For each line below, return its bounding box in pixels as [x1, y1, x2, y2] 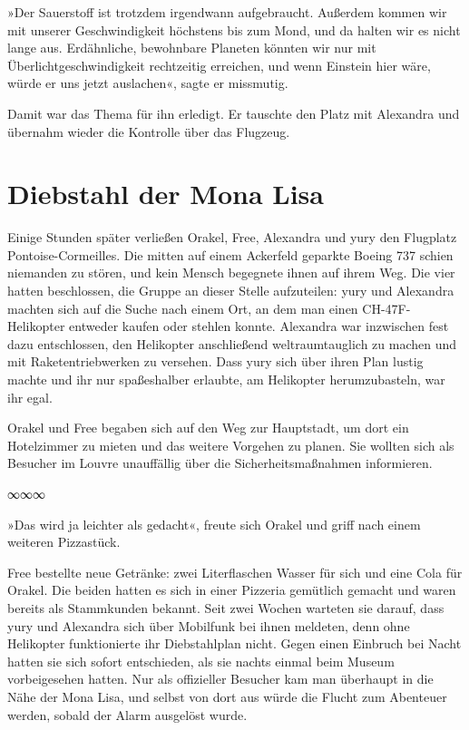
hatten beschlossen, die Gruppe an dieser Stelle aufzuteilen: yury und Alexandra [7, 281, 454, 300]
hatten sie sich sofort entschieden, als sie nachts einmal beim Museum [7, 651, 395, 670]
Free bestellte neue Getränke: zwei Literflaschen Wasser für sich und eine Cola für [7, 562, 463, 581]
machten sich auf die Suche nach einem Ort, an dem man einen [7, 298, 358, 317]
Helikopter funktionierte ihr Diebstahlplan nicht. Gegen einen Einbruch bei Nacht [7, 634, 462, 653]
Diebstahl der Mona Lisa [7, 175, 324, 212]
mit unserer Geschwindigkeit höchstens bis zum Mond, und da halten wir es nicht [7, 20, 461, 39]
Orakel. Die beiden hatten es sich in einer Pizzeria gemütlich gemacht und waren [7, 580, 456, 599]
